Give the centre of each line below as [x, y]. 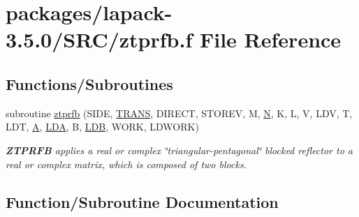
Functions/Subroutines [89, 83]
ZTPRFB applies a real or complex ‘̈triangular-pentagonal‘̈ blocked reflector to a [179, 150]
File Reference [270, 39]
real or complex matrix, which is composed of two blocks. [126, 164]
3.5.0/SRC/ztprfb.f [99, 39]
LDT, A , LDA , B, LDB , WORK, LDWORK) [102, 127]
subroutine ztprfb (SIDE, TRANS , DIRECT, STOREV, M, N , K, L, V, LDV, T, [179, 113]
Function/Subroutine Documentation [142, 201]
